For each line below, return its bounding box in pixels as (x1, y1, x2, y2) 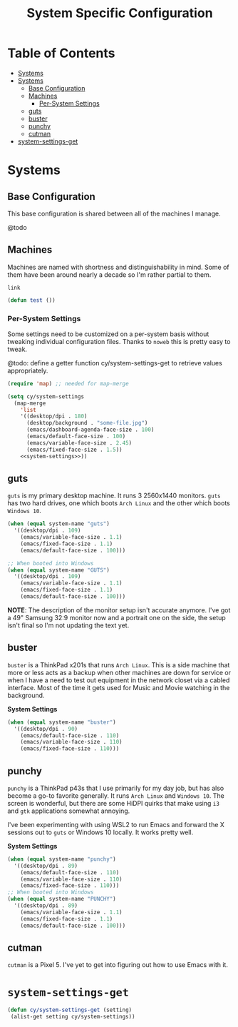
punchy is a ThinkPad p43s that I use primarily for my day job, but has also (7, 784, 224, 792)
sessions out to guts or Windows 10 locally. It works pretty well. (7, 828, 194, 836)
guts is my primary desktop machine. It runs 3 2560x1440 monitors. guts (7, 491, 221, 500)
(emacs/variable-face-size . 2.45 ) (26, 439, 133, 447)
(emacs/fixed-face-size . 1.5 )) (26, 446, 123, 453)
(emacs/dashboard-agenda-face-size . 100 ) (26, 426, 155, 433)
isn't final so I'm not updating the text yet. (7, 621, 130, 629)
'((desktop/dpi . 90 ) (14, 725, 78, 732)
